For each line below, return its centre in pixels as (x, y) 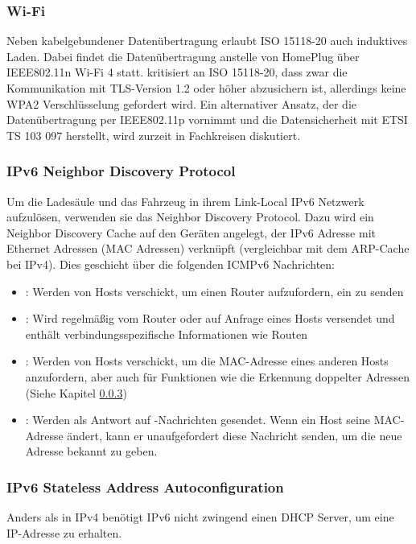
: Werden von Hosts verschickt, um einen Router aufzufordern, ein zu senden (214, 291)
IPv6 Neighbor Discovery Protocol (121, 171)
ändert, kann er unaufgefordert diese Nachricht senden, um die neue (235, 435)
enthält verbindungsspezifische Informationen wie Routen (166, 334)
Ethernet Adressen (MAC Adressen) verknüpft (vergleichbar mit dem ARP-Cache (208, 248)
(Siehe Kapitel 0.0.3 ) (76, 392)
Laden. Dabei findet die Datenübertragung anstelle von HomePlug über (183, 56)
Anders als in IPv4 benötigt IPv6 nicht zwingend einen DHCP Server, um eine (200, 517)
